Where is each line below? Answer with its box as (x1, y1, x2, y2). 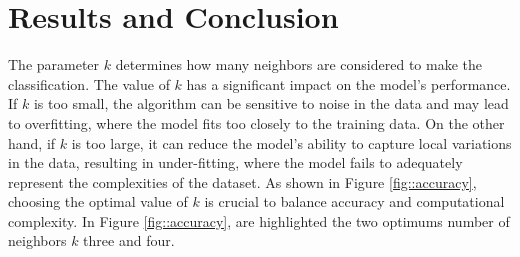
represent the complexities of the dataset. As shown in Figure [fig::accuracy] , (8, 171, 477, 192)
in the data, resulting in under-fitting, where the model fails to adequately (8, 152, 463, 173)
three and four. (83, 230, 175, 251)
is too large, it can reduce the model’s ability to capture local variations (71, 132, 512, 153)
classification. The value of (8, 73, 170, 94)
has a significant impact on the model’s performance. (186, 73, 511, 94)
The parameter (8, 54, 100, 75)
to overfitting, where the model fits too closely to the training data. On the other (8, 112, 505, 133)
